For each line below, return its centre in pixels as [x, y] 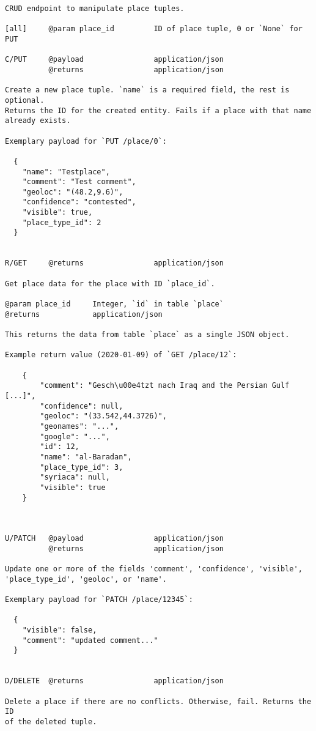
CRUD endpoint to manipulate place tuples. [95, 9]
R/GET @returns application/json [114, 263]
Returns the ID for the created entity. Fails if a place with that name [158, 110]
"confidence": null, [82, 406]
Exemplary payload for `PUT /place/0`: [86, 141]
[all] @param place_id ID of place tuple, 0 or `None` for [154, 29]
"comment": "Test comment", [79, 182]
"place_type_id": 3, [82, 467]
